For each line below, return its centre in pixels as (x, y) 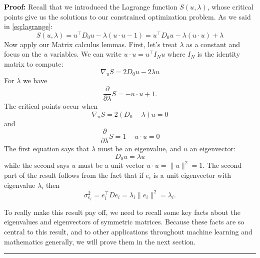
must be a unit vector (111, 165)
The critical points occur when (51, 106)
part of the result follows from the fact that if (74, 175)
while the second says (37, 165)
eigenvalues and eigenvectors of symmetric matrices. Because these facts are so (124, 222)
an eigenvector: (212, 149)
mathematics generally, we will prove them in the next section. (100, 241)
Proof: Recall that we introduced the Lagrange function (91, 7)
